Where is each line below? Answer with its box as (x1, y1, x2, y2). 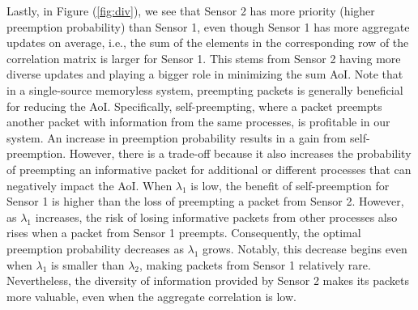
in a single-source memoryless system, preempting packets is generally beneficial (6, 81, 403, 98)
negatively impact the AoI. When (6, 176, 173, 193)
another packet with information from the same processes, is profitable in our (6, 113, 390, 130)
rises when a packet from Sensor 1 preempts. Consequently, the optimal (6, 224, 361, 241)
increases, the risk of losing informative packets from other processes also (35, 208, 398, 225)
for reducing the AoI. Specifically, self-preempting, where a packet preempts (6, 97, 382, 114)
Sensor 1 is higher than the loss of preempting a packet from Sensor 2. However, (6, 193, 404, 210)
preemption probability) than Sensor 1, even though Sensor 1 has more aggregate (6, 18, 410, 35)
